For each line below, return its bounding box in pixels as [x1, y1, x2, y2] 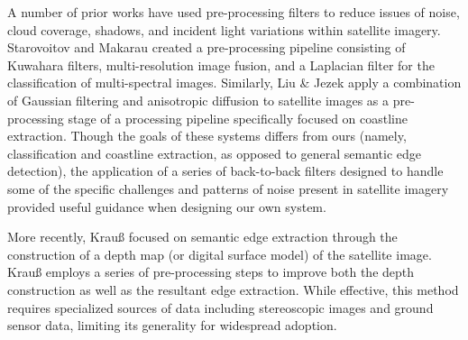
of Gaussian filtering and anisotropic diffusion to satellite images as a [7, 90, 390, 109]
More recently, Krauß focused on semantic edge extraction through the [7, 227, 398, 246]
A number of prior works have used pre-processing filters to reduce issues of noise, [7, 3, 460, 21]
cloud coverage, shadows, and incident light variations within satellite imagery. [7, 20, 441, 39]
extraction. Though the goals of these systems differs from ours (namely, [7, 126, 407, 145]
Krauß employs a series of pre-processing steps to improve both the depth [7, 262, 415, 281]
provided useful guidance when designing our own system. [7, 197, 326, 216]
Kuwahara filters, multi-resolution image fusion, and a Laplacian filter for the [7, 55, 435, 74]
